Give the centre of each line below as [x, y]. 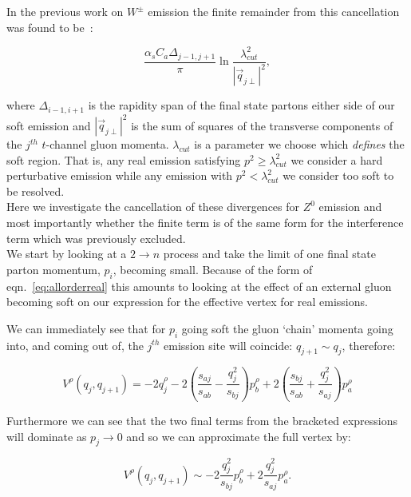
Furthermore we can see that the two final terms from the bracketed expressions [202, 421]
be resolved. [36, 191]
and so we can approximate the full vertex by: [239, 436]
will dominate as [47, 436]
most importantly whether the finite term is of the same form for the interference [205, 223]
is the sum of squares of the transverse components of [262, 125]
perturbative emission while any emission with [120, 175]
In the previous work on [65, 11]
